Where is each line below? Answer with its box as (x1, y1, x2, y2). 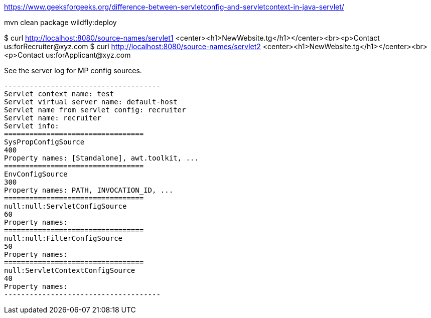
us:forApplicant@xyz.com (46, 51, 131, 59)
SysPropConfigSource (4, 138, 85, 146)
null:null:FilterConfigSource (4, 234, 123, 242)
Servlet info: (4, 122, 59, 130)
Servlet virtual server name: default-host (4, 98, 178, 106)
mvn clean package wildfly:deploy (4, 18, 117, 27)
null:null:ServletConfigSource (4, 202, 127, 210)
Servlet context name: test (4, 90, 114, 98)
